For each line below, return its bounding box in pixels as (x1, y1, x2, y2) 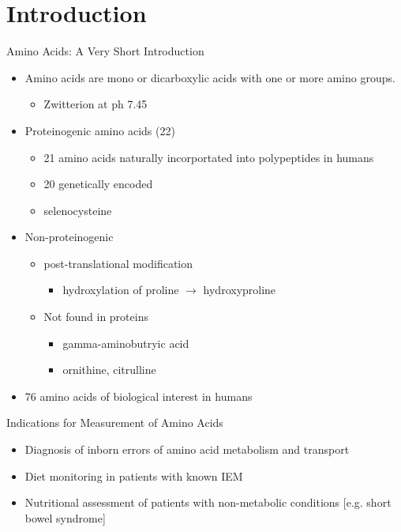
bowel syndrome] (24, 509, 106, 526)
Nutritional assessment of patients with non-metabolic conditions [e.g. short (24, 494, 392, 511)
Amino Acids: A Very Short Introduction (6, 43, 204, 59)
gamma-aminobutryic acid (62, 334, 189, 351)
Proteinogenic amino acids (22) (24, 122, 175, 138)
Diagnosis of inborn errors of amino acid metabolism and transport (24, 441, 350, 458)
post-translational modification (43, 255, 193, 271)
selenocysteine (43, 202, 112, 218)
